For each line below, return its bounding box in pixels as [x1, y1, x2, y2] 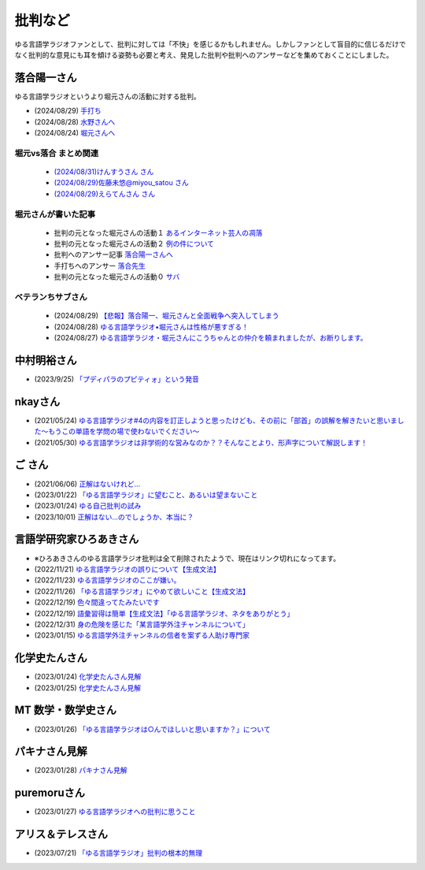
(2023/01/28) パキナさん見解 [34, 765, 128, 775]
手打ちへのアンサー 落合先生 [54, 261, 146, 270]
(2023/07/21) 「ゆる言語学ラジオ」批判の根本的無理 [34, 848, 203, 858]
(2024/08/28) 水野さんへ [34, 117, 116, 126]
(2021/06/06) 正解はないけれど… [34, 479, 141, 489]
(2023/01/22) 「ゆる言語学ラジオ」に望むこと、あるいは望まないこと [34, 489, 258, 500]
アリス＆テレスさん [14, 827, 108, 841]
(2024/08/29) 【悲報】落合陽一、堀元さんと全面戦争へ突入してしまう [54, 311, 279, 321]
